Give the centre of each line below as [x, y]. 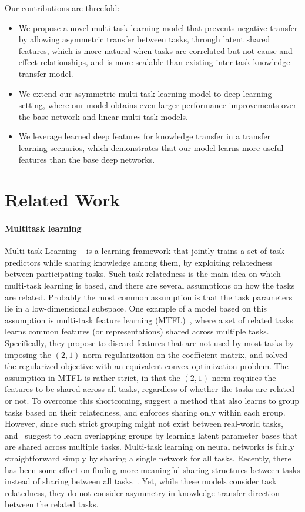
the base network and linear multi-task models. [103, 116]
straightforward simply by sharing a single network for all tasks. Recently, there [148, 458]
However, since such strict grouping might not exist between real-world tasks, [144, 424]
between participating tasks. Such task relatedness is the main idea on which [143, 274]
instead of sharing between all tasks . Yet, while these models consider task [141, 481]
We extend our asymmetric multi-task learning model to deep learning [145, 93]
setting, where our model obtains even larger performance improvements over [157, 105]
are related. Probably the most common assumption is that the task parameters [149, 297]
